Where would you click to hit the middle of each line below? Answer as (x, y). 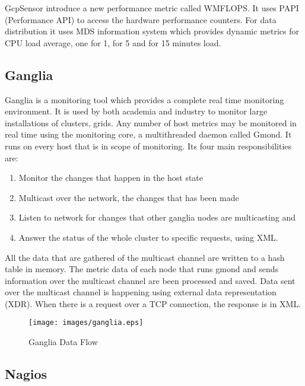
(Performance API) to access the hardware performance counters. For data (141, 19)
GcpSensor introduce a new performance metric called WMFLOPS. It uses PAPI (152, 8)
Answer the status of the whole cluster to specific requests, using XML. (148, 237)
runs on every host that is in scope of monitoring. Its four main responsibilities (148, 146)
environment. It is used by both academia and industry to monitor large (136, 111)
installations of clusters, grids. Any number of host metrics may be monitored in (151, 122)
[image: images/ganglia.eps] (86, 323)
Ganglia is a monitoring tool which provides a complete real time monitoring (144, 99)
